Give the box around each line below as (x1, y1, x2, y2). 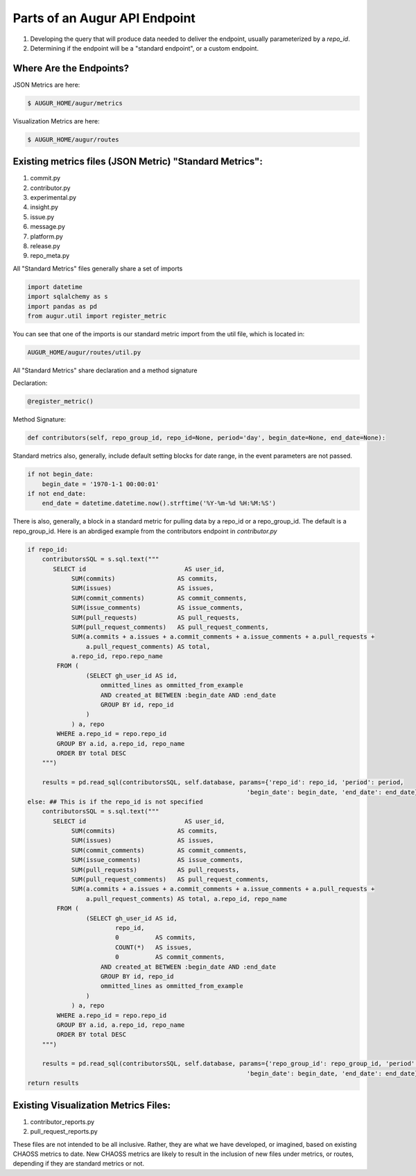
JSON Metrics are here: (12, 80, 80, 89)
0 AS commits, (114, 933, 196, 942)
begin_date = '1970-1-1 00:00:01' (42, 480, 159, 488)
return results (27, 1079, 79, 1087)
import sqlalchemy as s (27, 293, 109, 301)
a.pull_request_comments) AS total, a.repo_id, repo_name (85, 894, 288, 903)
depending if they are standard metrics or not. (12, 1159, 145, 1168)
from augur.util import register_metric (27, 312, 166, 320)
